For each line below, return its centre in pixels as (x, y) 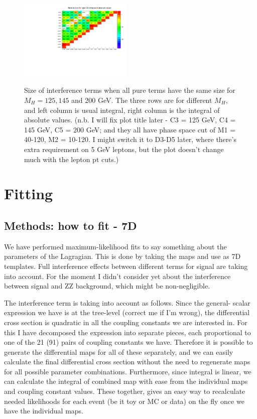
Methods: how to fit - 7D (71, 225)
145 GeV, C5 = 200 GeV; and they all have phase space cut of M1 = (130, 129)
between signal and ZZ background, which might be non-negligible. (107, 286)
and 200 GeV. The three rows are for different (142, 100)
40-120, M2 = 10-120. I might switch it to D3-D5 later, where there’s (130, 139)
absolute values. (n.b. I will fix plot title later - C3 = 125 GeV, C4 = (130, 120)
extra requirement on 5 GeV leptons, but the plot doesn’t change (124, 149)
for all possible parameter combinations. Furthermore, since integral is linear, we (128, 371)
